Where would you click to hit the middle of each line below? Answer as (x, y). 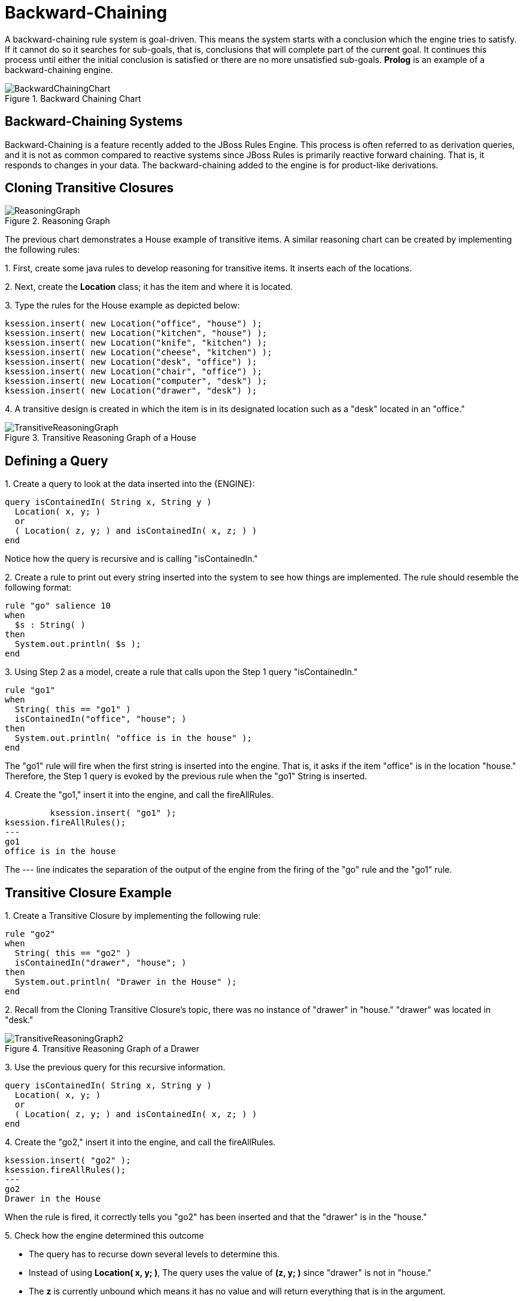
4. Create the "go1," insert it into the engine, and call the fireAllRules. (139, 795)
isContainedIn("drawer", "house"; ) (101, 963)
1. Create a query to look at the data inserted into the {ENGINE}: (130, 484)
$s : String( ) (50, 625)
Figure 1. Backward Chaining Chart (73, 98)
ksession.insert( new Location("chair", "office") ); (133, 372)
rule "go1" (30, 690)
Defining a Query (57, 461)
